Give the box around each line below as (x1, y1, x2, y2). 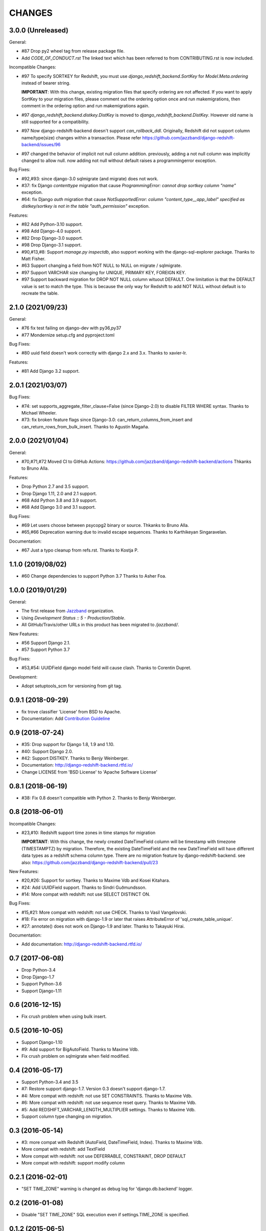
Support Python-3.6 (21, 981, 62, 987)
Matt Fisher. (21, 256, 46, 261)
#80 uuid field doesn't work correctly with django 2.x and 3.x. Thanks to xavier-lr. (21, 350, 187, 356)
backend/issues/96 (21, 142, 61, 148)
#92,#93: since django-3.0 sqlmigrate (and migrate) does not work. (21, 175, 159, 182)
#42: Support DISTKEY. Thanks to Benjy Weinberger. (21, 755, 129, 761)
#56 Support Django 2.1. (21, 640, 71, 646)
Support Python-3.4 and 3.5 (21, 1079, 79, 1085)
